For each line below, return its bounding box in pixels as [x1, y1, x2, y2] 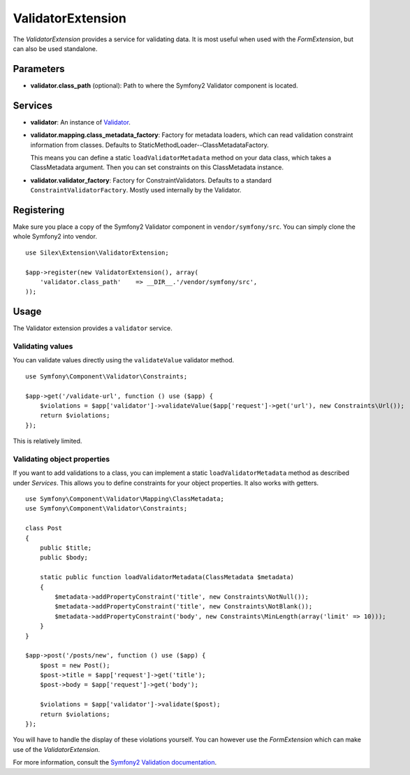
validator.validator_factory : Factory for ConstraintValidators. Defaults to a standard [30, 176, 272, 185]
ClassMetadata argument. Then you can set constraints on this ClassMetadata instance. [30, 163, 284, 171]
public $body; [39, 553, 89, 562]
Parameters [13, 63, 65, 75]
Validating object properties [13, 454, 110, 464]
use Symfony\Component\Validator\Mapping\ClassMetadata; [25, 495, 225, 503]
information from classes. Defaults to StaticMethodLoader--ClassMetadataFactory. [30, 141, 269, 149]
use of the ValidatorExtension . [13, 745, 101, 753]
